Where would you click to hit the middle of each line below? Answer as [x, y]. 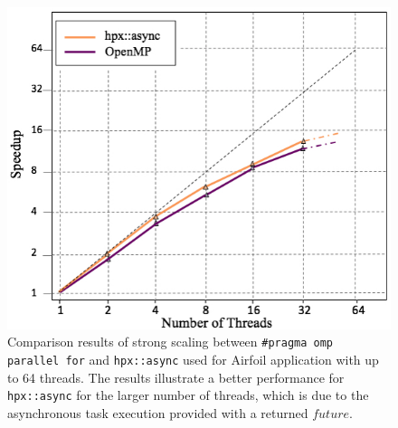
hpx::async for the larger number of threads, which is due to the [188, 395]
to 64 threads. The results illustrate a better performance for [176, 377]
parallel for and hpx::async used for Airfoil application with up [193, 360]
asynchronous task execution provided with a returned [158, 413]
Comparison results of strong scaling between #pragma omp [171, 342]
